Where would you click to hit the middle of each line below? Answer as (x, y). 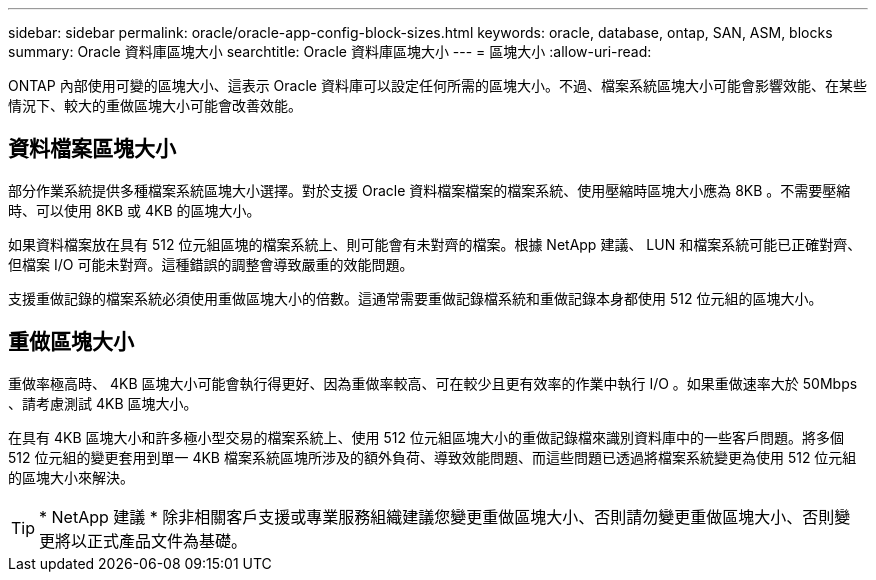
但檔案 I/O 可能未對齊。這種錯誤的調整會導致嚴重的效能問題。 (211, 264)
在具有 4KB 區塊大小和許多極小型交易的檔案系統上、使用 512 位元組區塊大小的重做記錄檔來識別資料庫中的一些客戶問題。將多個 (426, 437)
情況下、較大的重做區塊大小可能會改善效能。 (155, 105)
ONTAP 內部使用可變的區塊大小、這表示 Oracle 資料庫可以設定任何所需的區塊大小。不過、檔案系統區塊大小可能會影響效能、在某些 (437, 85)
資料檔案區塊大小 (92, 149)
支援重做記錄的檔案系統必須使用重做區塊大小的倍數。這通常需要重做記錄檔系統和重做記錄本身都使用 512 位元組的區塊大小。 (415, 298)
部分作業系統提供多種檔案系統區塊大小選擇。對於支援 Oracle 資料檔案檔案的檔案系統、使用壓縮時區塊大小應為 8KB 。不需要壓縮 (429, 190)
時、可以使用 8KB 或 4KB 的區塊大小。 (134, 210)
